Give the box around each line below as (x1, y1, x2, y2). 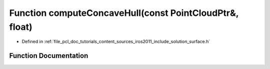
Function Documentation (9, 52, 88, 60)
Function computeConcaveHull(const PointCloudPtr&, (9, 7, 239, 18)
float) (9, 21, 32, 32)
